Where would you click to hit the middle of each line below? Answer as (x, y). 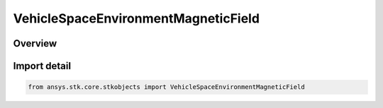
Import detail (42, 66)
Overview (35, 43)
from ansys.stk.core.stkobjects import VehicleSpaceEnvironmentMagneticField (166, 87)
